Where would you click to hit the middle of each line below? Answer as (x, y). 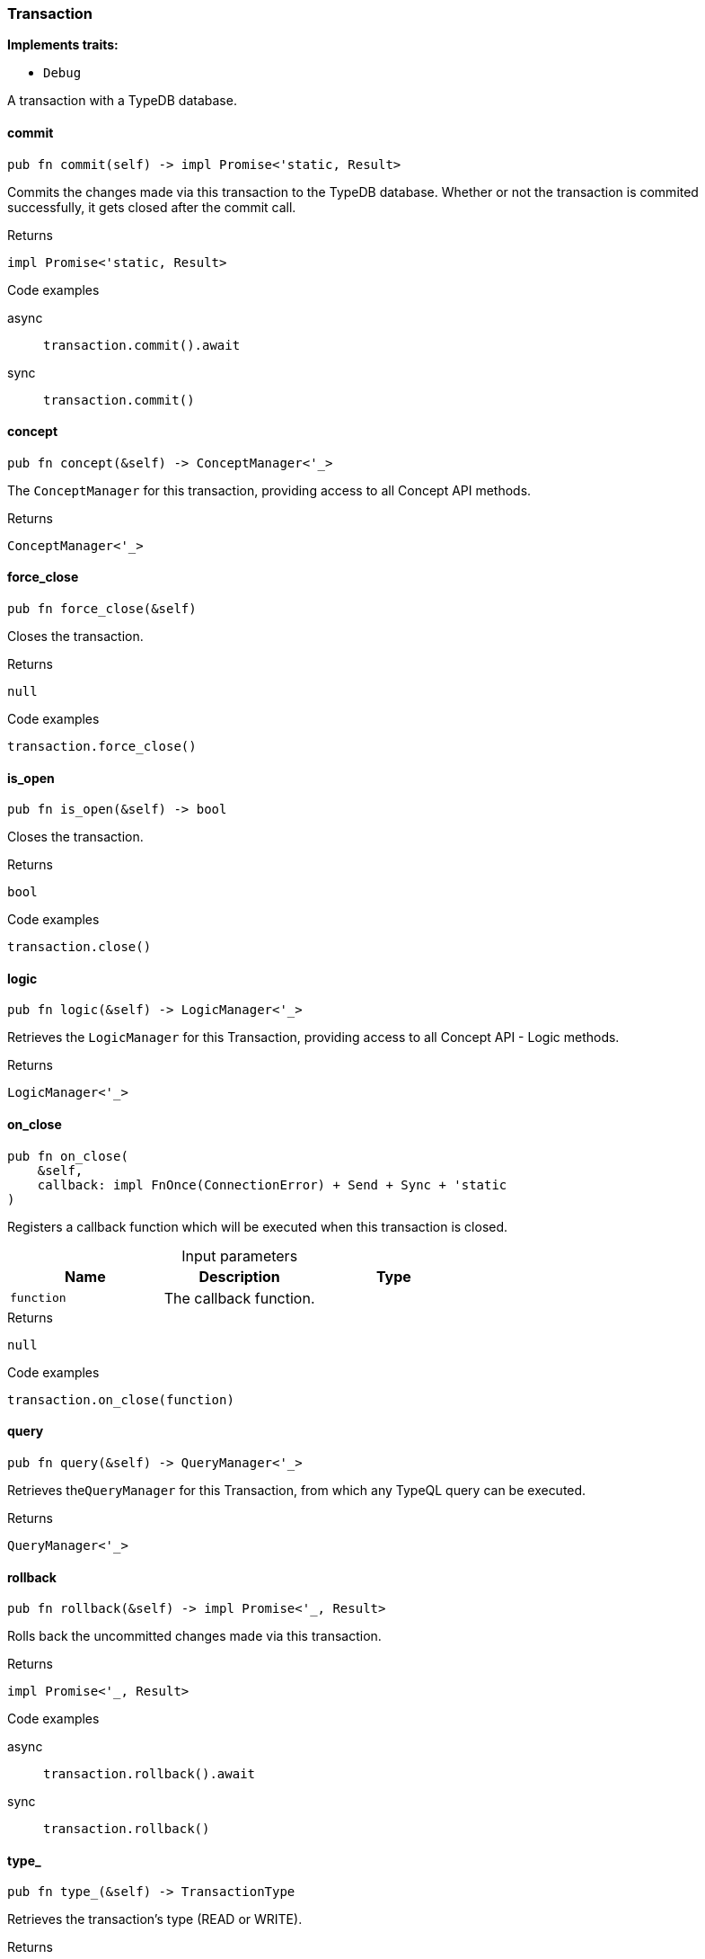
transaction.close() (79, 947)
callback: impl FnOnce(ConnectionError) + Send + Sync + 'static (272, 1184)
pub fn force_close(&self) (102, 609)
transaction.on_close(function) (121, 1399)
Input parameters (240, 1256)
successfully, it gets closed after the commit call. (152, 207)
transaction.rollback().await (150, 1774)
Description (239, 1276)
